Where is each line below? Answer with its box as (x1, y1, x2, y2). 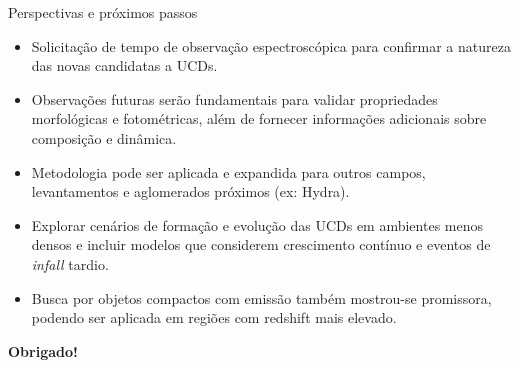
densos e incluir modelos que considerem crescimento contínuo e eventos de (31, 234, 491, 255)
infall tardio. (31, 253, 109, 274)
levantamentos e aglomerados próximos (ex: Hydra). (31, 181, 350, 202)
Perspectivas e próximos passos (8, 2, 198, 22)
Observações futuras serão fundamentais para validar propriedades (31, 88, 438, 109)
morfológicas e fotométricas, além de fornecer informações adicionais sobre (31, 108, 487, 129)
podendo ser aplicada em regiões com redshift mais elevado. (31, 307, 397, 328)
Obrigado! (8, 340, 78, 361)
